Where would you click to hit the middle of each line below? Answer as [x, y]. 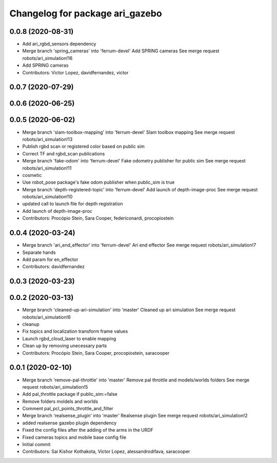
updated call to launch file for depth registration [73, 204]
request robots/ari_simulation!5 [55, 387]
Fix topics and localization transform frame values [75, 331]
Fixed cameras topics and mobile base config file [74, 437]
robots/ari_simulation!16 [47, 58]
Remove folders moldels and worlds [60, 401]
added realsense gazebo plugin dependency [70, 422]
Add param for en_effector [50, 259]
